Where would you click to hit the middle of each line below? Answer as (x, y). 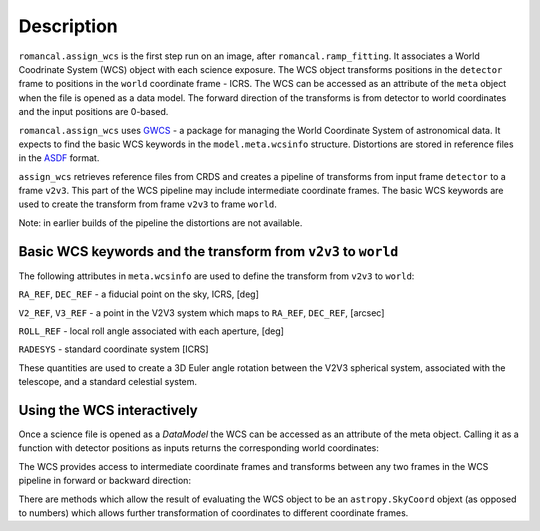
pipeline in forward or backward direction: (105, 481)
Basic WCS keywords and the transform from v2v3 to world (208, 251)
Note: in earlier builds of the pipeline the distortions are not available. (160, 222)
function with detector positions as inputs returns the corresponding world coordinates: (199, 448)
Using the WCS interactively (108, 410)
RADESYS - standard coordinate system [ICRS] (113, 349)
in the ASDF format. (59, 158)
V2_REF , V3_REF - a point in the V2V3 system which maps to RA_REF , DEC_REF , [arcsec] (201, 312)
